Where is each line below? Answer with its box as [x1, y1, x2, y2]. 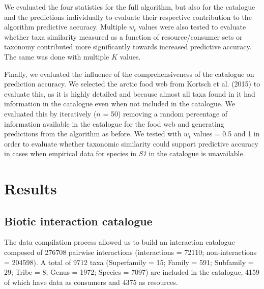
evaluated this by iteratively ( [4, 108, 97, 119]
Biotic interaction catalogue [4, 213, 153, 228]
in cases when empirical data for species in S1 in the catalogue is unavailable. [4, 148, 245, 159]
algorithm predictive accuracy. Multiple [4, 21, 127, 32]
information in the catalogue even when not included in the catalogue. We [4, 98, 235, 109]
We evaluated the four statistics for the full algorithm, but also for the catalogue [4, 2, 255, 12]
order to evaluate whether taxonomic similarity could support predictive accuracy [4, 138, 258, 149]
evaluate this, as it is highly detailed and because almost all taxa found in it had [4, 88, 255, 99]
